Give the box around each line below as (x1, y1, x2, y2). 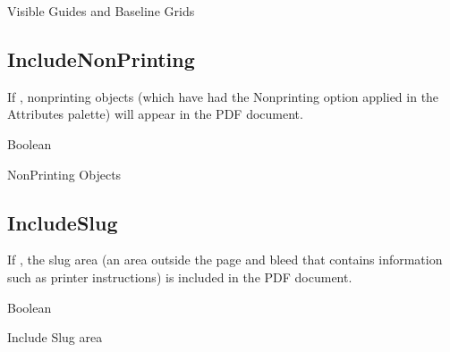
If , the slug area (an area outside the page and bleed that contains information (7, 250, 443, 269)
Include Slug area (7, 328, 103, 347)
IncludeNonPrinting (7, 45, 195, 72)
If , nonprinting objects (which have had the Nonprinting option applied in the (7, 87, 439, 105)
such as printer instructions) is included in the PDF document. (7, 267, 352, 286)
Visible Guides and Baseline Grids (7, 2, 195, 20)
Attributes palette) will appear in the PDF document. (7, 105, 303, 123)
